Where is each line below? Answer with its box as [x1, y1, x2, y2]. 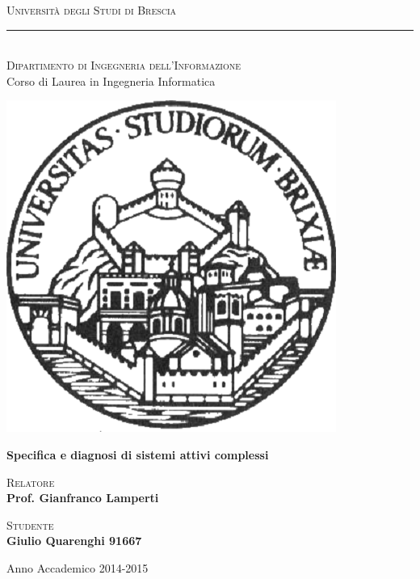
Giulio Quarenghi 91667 [6, 532, 142, 549]
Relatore [6, 473, 55, 490]
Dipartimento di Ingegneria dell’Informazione [6, 57, 241, 74]
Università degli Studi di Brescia [6, 2, 177, 18]
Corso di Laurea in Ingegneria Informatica [6, 72, 216, 89]
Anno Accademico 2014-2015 [6, 559, 149, 576]
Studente [6, 516, 54, 533]
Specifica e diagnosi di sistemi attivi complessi [6, 446, 269, 463]
